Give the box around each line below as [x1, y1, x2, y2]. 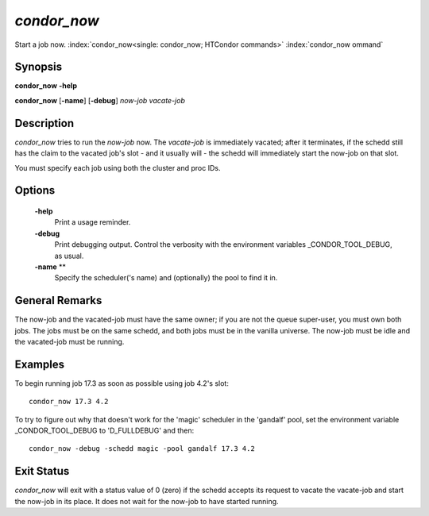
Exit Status [14, 464, 70, 478]
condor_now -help [14, 81, 77, 90]
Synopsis [14, 60, 63, 74]
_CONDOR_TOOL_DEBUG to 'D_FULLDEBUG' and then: [14, 426, 195, 436]
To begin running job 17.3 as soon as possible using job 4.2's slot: [14, 378, 230, 388]
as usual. [54, 251, 84, 260]
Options [14, 183, 56, 198]
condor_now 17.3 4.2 [29, 397, 109, 406]
